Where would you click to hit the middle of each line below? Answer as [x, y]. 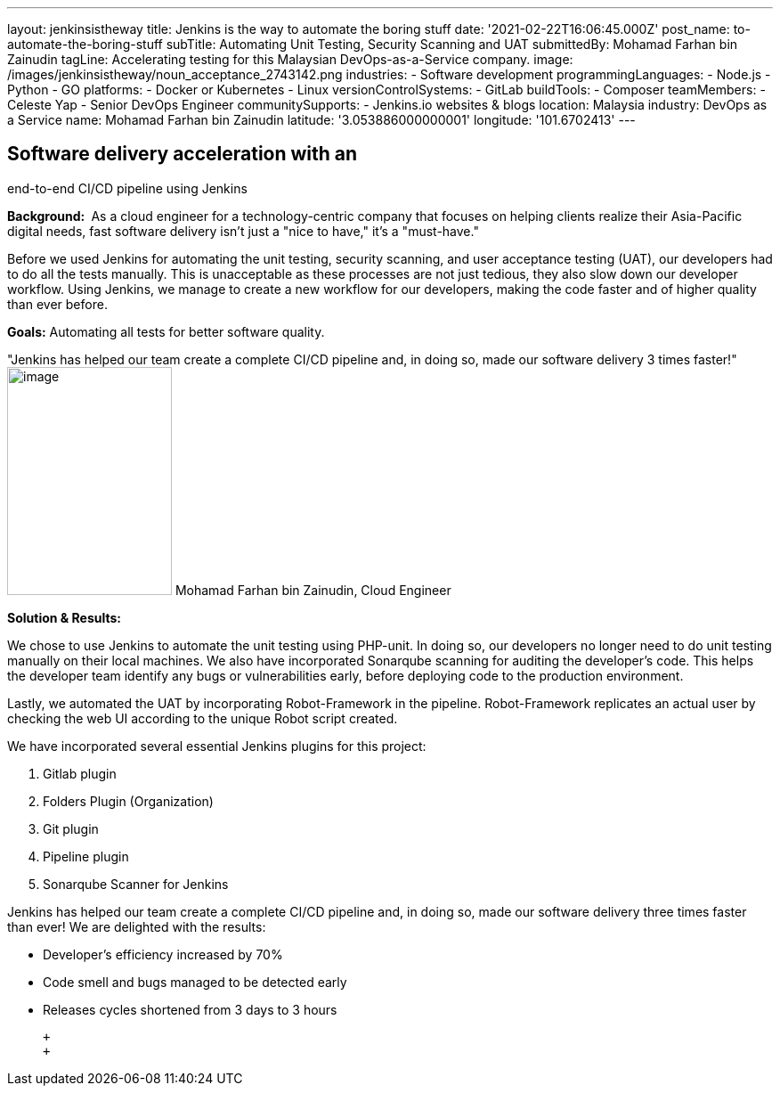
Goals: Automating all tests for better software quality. [166, 331]
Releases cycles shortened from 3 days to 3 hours [190, 1009]
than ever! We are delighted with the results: [137, 926]
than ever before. [57, 304]
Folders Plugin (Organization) [128, 801]
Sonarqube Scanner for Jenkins [136, 884]
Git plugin [71, 828]
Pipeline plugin [86, 856]
